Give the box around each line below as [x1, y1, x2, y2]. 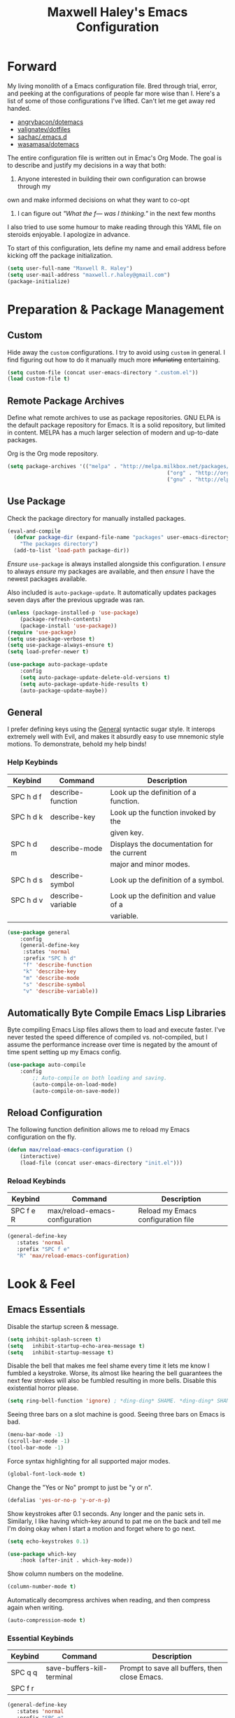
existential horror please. [7, 1384, 79, 1392]
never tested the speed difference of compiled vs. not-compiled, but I [7, 1033, 208, 1042]
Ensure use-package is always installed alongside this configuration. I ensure [7, 560, 226, 568]
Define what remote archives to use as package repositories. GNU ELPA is [7, 414, 221, 422]
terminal [45, 1672, 73, 1682]
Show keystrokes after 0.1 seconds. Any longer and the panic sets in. [7, 1509, 205, 1518]
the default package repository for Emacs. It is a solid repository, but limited [7, 421, 226, 430]
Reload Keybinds [7, 1175, 66, 1185]
